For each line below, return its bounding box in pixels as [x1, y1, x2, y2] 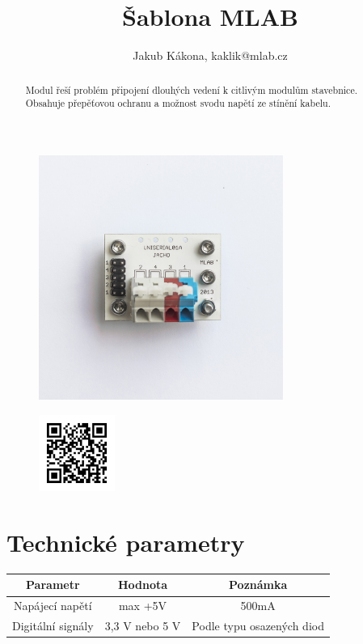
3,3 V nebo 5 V [104, 617, 181, 634]
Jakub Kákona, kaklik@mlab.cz [133, 47, 288, 64]
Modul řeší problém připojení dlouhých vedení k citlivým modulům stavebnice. [25, 83, 357, 96]
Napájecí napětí [14, 597, 92, 614]
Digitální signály [12, 617, 94, 634]
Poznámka [229, 576, 288, 593]
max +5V [118, 597, 167, 614]
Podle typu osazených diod [192, 617, 324, 634]
